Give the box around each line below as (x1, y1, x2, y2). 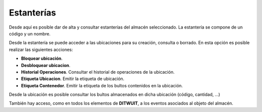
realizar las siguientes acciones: (9, 47, 73, 52)
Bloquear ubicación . (21, 56, 63, 62)
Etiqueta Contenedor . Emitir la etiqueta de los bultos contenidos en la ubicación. (21, 82, 183, 88)
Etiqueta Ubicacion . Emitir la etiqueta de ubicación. (21, 76, 125, 82)
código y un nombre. (9, 31, 51, 36)
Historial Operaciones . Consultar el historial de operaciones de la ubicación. (21, 69, 175, 75)
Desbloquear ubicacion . (21, 62, 70, 68)
